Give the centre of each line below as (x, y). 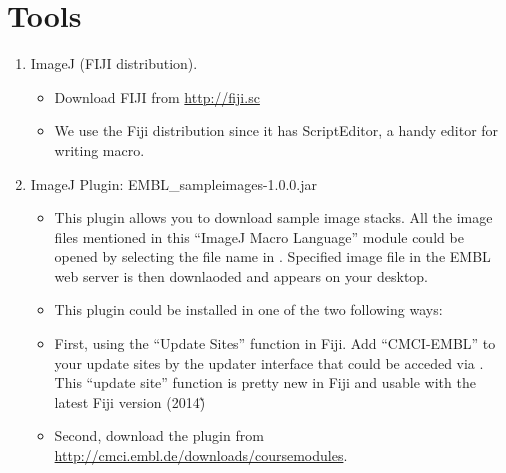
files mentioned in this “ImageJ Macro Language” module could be (259, 236)
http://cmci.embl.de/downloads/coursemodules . (201, 455)
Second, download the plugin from (159, 435)
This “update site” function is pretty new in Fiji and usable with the (265, 382)
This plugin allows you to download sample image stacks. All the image (273, 217)
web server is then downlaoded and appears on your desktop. (241, 275)
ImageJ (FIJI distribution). (114, 63)
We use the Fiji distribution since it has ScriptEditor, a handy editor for (276, 130)
